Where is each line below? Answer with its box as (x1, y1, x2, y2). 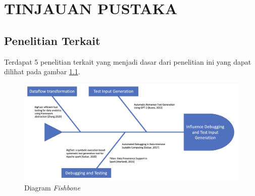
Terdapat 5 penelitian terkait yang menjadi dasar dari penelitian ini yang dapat (4, 56, 251, 67)
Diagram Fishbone (24, 182, 80, 193)
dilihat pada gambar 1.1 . (4, 66, 80, 77)
